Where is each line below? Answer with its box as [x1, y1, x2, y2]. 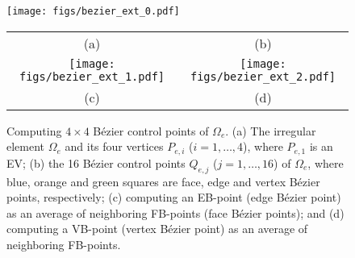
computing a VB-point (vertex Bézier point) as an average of [6, 220, 308, 237]
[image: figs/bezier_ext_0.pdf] [6, 6, 180, 17]
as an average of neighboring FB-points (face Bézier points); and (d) [6, 204, 345, 221]
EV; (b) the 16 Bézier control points [6, 154, 186, 171]
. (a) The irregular [225, 122, 316, 139]
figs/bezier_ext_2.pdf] [190, 69, 336, 83]
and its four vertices [65, 138, 164, 155]
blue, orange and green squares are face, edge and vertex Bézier [6, 173, 320, 189]
